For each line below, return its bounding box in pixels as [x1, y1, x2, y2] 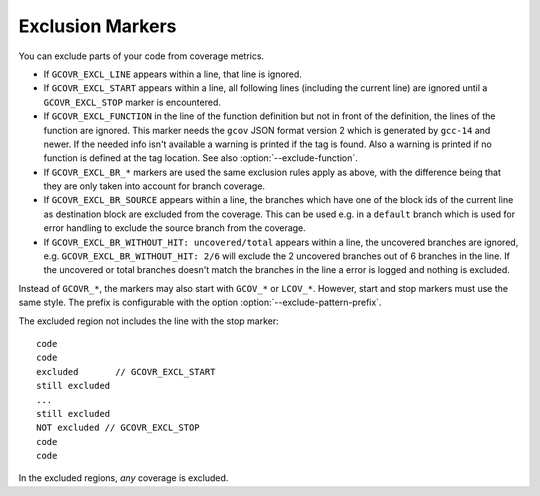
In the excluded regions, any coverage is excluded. [18, 472, 229, 484]
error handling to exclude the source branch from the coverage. [43, 222, 307, 234]
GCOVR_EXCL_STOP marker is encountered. [43, 96, 222, 108]
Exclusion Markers [18, 15, 177, 37]
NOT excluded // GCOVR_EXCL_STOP [36, 422, 200, 434]
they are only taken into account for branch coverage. [43, 180, 265, 192]
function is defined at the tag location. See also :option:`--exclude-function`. [43, 152, 359, 164]
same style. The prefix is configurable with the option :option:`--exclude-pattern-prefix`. [18, 296, 382, 309]
